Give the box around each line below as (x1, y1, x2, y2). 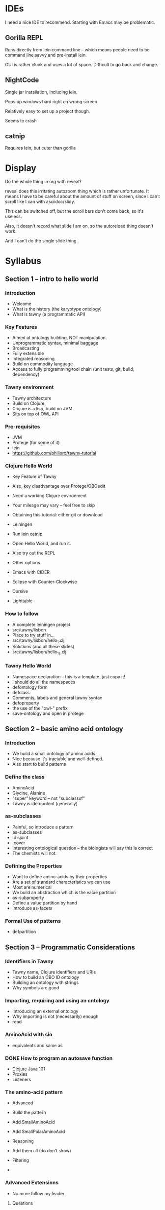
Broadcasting (12, 345, 40, 351)
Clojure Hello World (5, 463, 53, 469)
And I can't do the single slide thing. (5, 238, 78, 244)
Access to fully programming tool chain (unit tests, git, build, (12, 366, 135, 372)
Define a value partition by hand (12, 900, 77, 906)
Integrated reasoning (12, 356, 55, 362)
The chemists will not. (12, 850, 57, 856)
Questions (12, 1200, 33, 1206)
